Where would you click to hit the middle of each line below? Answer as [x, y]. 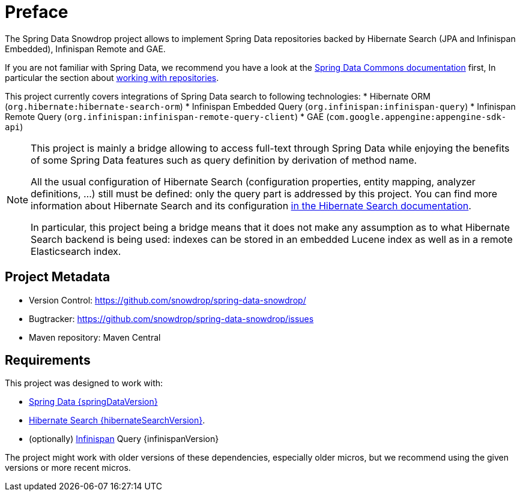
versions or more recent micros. [68, 468]
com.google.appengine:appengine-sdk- [418, 117]
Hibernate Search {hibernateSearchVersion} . [117, 420]
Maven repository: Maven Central [95, 337]
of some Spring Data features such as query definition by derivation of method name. [224, 160]
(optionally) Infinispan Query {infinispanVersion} [124, 439]
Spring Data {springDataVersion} [93, 402]
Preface [37, 12]
